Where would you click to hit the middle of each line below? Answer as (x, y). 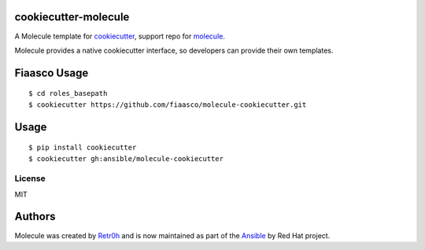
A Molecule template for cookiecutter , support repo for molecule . (120, 36)
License (30, 178)
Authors (35, 217)
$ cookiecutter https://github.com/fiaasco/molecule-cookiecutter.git (168, 105)
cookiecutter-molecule (72, 17)
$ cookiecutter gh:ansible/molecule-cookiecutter (126, 158)
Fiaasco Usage (52, 73)
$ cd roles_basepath (68, 94)
